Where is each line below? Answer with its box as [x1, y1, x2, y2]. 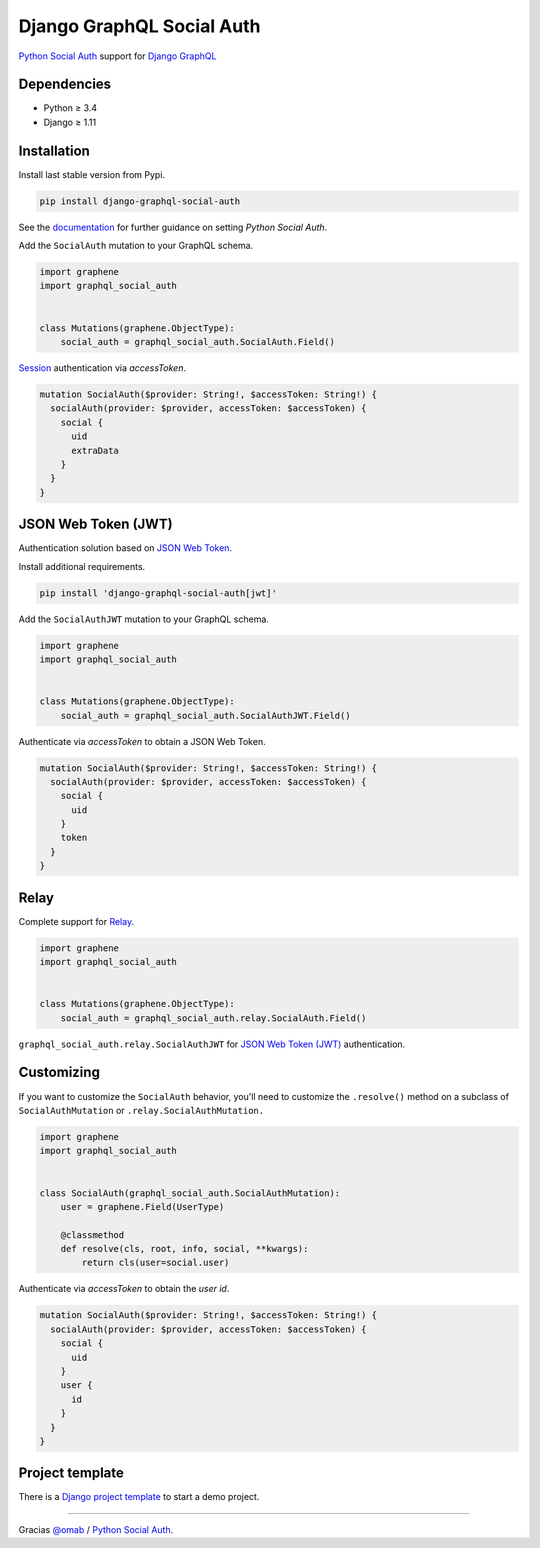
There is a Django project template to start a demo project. [18, 1491, 260, 1503]
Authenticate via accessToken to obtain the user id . [18, 1283, 230, 1295]
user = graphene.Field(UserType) [60, 1201, 225, 1212]
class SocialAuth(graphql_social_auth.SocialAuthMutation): [39, 1187, 341, 1199]
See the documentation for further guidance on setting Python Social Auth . [18, 221, 328, 233]
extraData [71, 445, 120, 456]
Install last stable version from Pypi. [18, 168, 165, 180]
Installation [18, 142, 90, 159]
